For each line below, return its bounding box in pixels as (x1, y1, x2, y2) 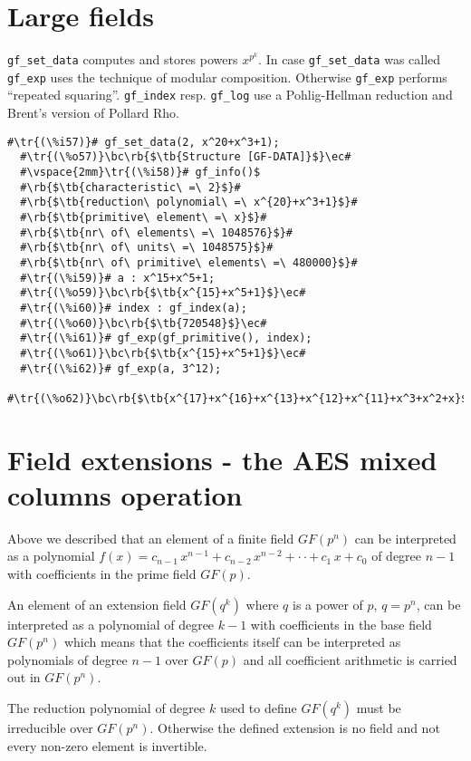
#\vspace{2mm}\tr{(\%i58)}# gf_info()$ (20, 166, 261, 178)
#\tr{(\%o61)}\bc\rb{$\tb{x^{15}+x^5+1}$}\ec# (20, 346, 306, 360)
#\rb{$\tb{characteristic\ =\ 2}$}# (20, 180, 241, 194)
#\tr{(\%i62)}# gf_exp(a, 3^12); (20, 361, 222, 375)
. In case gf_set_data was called (258, 50, 441, 69)
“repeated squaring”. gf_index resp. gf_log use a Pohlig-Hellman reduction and (7, 85, 453, 104)
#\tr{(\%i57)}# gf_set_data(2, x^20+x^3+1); (7, 135, 280, 149)
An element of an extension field (7, 594, 187, 613)
